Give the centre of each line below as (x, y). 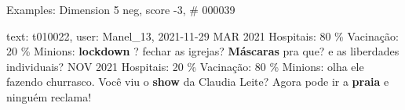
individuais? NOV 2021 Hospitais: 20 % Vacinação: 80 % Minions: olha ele (185, 66)
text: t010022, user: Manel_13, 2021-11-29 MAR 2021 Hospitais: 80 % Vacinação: (202, 35)
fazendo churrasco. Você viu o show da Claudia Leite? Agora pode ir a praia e (198, 82)
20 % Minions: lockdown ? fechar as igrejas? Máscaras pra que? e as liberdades (203, 51)
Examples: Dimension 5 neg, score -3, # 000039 (121, 9)
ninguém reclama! (49, 96)
